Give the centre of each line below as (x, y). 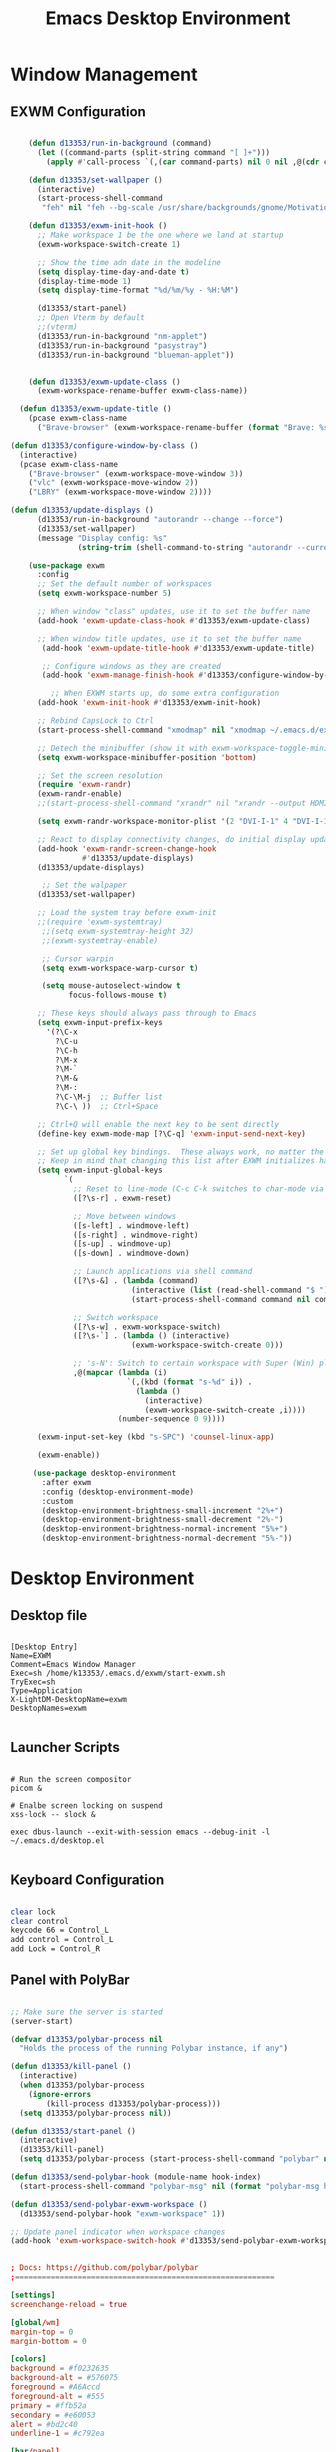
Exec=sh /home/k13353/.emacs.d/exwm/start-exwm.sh (118, 1673)
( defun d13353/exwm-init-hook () (98, 226)
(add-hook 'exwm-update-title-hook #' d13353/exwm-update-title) (178, 648)
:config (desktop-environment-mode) (118, 1492)
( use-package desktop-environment (104, 1473)
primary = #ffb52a (48, 2405)
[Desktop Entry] (44, 1647)
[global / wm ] (35, 2322)
